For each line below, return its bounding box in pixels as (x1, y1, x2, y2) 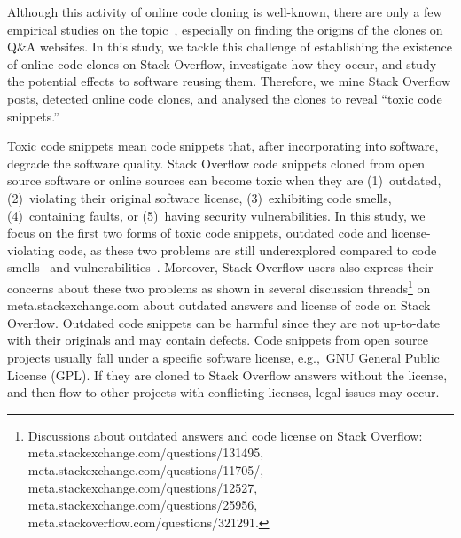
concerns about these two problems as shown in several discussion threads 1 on (7, 276, 431, 297)
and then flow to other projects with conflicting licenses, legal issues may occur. (7, 383, 440, 402)
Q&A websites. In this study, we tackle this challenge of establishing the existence (7, 37, 452, 56)
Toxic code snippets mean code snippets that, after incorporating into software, (7, 136, 439, 155)
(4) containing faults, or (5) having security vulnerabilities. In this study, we (7, 206, 426, 224)
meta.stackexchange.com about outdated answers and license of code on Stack (7, 296, 431, 315)
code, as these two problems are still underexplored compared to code (58, 240, 437, 259)
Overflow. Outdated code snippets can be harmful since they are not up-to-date (7, 313, 441, 331)
